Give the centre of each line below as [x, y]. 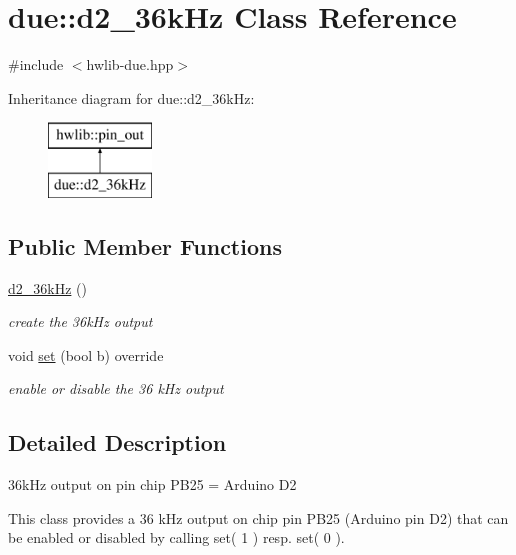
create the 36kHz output [80, 321]
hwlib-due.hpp [130, 64]
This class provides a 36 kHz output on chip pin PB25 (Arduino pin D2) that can [258, 517]
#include [36, 64]
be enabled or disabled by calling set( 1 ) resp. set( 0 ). [176, 537]
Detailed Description [117, 442]
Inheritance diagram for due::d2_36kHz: [131, 97]
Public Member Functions [145, 245]
